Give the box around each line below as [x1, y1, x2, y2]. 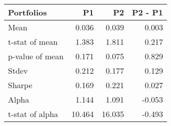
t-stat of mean [8, 36, 58, 47]
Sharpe [8, 79, 32, 91]
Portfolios [8, 6, 47, 18]
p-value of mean [8, 50, 64, 62]
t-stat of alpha [8, 108, 58, 120]
